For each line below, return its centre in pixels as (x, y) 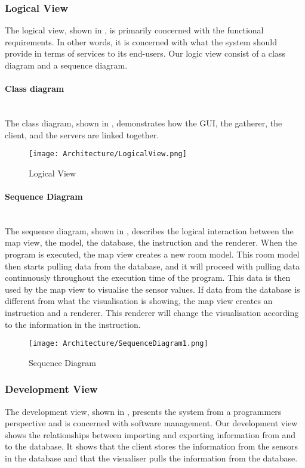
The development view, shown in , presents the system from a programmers (143, 411)
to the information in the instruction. (73, 324)
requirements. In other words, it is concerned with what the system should (141, 41)
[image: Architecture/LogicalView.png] (108, 154)
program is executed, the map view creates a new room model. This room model (152, 254)
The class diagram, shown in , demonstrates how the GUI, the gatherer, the (144, 123)
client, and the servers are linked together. (82, 134)
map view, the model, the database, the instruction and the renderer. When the (151, 242)
